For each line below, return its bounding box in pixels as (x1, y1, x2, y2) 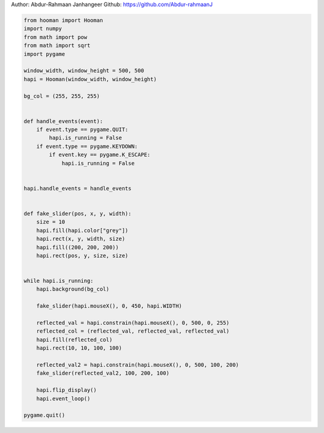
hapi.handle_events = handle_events (23, 185, 132, 192)
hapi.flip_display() (36, 387, 97, 393)
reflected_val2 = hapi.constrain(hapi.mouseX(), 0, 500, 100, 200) (36, 362, 239, 368)
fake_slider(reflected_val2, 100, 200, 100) (36, 370, 170, 377)
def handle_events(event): (23, 118, 103, 124)
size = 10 (36, 219, 65, 225)
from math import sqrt (23, 42, 91, 49)
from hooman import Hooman (23, 17, 103, 23)
